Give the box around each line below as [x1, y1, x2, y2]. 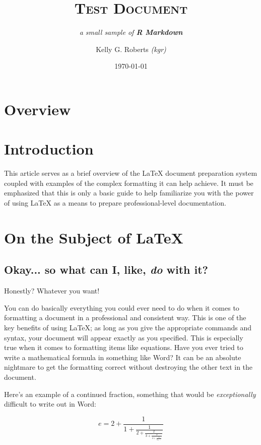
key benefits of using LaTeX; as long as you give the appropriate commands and [4, 322, 252, 332]
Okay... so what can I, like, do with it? [4, 262, 208, 277]
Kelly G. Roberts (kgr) [96, 43, 166, 54]
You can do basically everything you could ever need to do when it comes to [4, 302, 239, 313]
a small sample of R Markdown [79, 27, 183, 37]
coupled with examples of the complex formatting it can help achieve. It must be [4, 177, 253, 188]
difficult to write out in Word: [4, 399, 96, 409]
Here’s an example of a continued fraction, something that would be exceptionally [4, 388, 256, 399]
